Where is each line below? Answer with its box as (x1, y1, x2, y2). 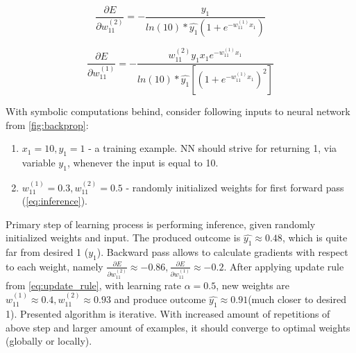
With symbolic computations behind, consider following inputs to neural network (6, 104, 350, 119)
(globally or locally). (6, 334, 92, 348)
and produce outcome (114, 292, 206, 307)
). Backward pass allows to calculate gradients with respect (96, 245, 348, 259)
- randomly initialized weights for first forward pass (126, 180, 344, 194)
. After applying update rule (223, 259, 344, 273)
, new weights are (216, 277, 290, 292)
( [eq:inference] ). (22, 193, 87, 208)
